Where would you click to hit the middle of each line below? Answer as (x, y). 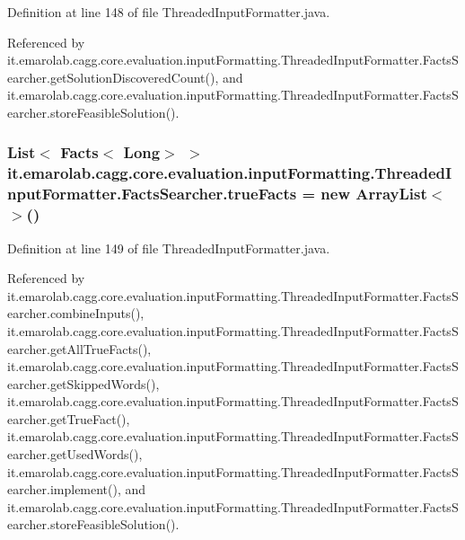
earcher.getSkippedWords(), (83, 383)
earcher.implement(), (64, 489)
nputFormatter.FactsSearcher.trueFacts (152, 194)
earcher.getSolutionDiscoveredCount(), (113, 77)
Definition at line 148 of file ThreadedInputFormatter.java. (169, 12)
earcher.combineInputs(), (76, 313)
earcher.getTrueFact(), (69, 418)
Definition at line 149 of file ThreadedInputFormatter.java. (169, 248)
